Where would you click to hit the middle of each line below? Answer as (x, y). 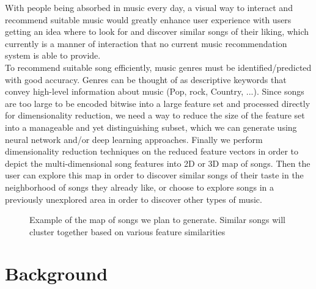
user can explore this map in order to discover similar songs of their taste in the (154, 175)
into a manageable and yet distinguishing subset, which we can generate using (151, 127)
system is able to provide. (53, 55)
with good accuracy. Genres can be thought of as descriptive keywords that (146, 79)
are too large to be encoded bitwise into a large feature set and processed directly (158, 103)
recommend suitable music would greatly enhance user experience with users (148, 19)
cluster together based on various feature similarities (127, 231)
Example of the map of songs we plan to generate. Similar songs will (158, 220)
